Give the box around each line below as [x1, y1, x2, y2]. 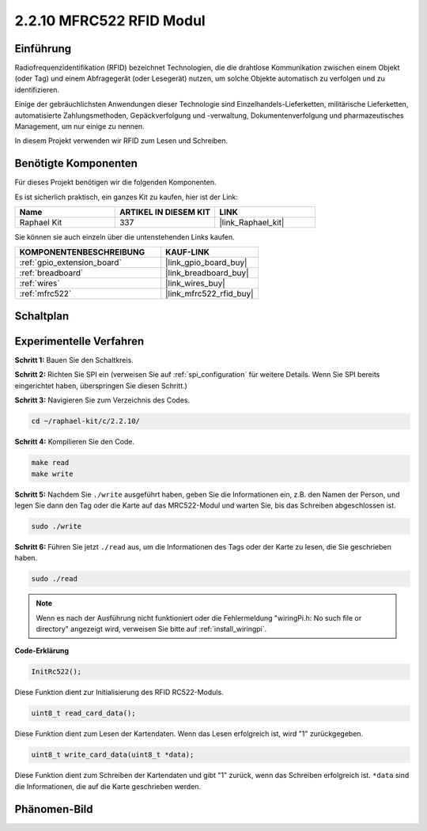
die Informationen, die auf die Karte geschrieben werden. [14, 781, 202, 791]
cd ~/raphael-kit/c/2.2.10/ [31, 417, 140, 426]
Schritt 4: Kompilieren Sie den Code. [14, 437, 134, 447]
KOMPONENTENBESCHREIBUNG [19, 247, 145, 258]
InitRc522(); [31, 667, 82, 676]
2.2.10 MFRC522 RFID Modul [14, 12, 206, 29]
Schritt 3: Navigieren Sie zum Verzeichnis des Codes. [14, 395, 191, 405]
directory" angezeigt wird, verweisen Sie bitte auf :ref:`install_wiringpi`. [36, 625, 267, 634]
